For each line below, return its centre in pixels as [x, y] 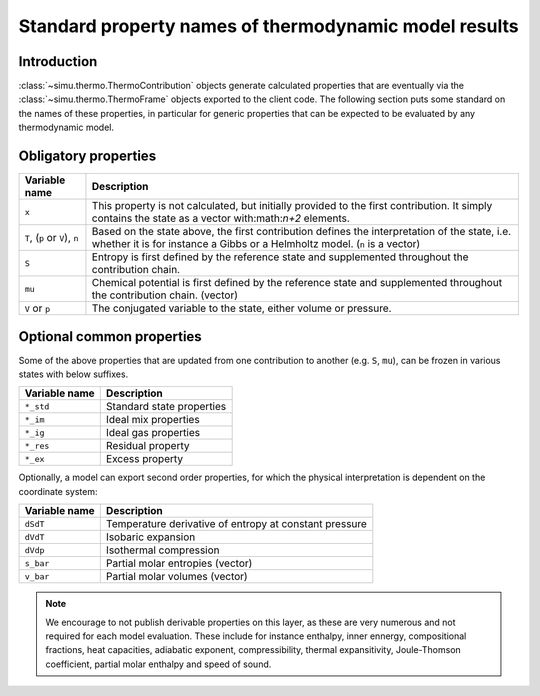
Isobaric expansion [150, 537]
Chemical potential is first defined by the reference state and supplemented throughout [297, 283]
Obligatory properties [87, 156]
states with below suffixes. [73, 374]
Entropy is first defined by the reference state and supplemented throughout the [280, 257]
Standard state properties [166, 407]
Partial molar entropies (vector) [179, 563]
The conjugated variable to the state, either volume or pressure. [241, 308]
